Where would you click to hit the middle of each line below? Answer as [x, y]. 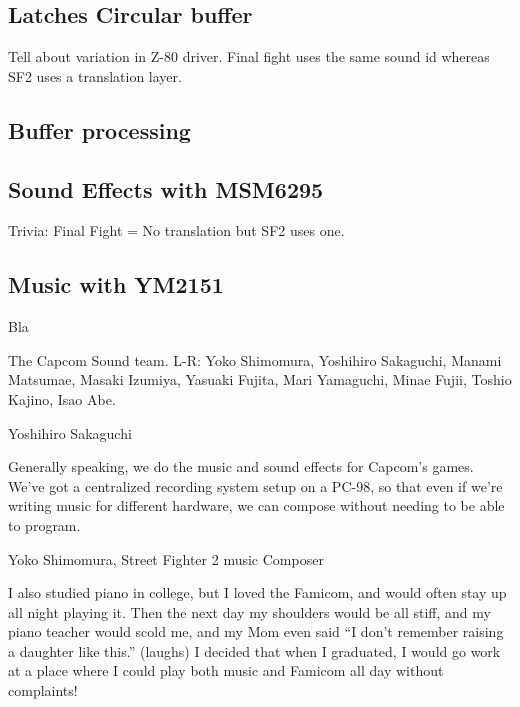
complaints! [43, 690]
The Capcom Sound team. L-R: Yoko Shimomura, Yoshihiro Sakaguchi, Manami [255, 359]
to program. [44, 524]
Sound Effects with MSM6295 [166, 188]
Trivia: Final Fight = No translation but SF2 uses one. [176, 230]
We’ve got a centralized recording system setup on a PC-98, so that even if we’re [255, 485]
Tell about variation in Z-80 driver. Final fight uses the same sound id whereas [249, 56]
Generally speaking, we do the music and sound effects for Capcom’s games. [241, 466]
